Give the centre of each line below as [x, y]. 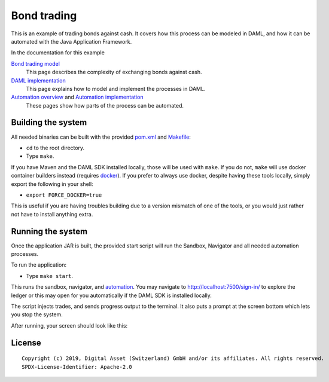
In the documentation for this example [58, 53]
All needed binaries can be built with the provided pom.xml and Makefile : [101, 137]
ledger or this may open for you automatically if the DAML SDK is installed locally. [111, 295]
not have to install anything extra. [52, 214]
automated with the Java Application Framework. [71, 41]
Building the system [49, 123]
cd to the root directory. [55, 148]
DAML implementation [38, 80]
